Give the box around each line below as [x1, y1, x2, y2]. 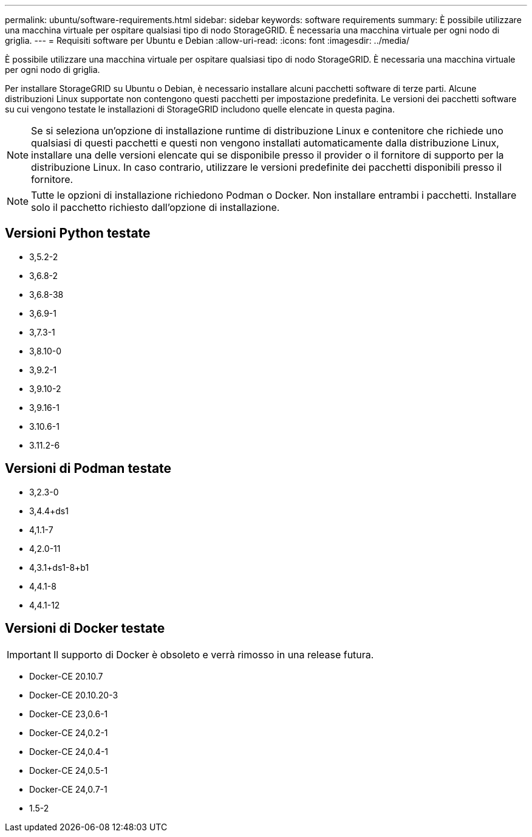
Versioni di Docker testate [5, 621, 165, 636]
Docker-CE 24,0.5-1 [29, 765, 108, 776]
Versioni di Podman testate [5, 461, 172, 477]
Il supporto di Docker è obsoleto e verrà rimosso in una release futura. [53, 648, 374, 661]
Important [7, 648, 51, 661]
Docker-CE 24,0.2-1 [29, 727, 108, 738]
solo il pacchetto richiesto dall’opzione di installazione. [31, 201, 280, 213]
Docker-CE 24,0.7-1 [29, 784, 107, 794]
